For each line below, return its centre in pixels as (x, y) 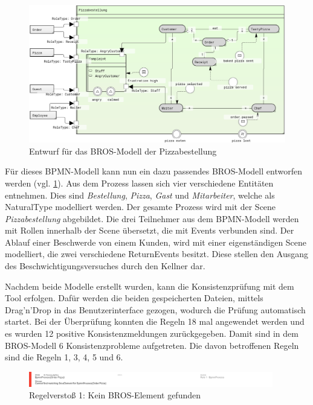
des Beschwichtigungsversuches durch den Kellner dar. (105, 266)
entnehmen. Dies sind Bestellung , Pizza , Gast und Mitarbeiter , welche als (140, 195)
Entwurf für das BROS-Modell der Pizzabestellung (123, 151)
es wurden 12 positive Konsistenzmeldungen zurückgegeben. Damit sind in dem (152, 333)
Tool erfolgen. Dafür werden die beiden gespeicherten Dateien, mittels (134, 298)
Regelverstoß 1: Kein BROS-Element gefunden (115, 395)
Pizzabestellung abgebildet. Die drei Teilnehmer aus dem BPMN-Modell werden (152, 218)
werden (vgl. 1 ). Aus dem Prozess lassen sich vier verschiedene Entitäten (139, 183)
